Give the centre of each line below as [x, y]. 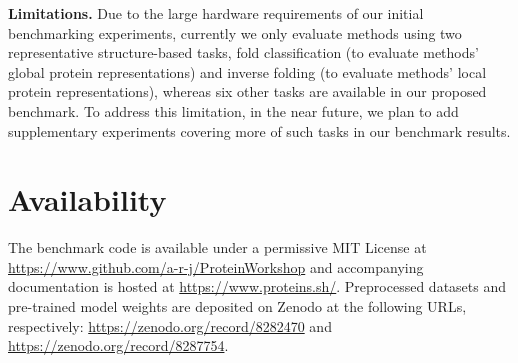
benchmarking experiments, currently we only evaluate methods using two [235, 32]
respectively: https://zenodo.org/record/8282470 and [170, 325]
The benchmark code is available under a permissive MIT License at [217, 247]
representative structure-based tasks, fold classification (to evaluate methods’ [243, 52]
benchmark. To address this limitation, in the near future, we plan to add [233, 110]
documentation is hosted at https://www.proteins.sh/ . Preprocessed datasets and [257, 286]
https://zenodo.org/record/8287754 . [118, 345]
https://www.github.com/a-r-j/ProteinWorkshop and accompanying [216, 266]
